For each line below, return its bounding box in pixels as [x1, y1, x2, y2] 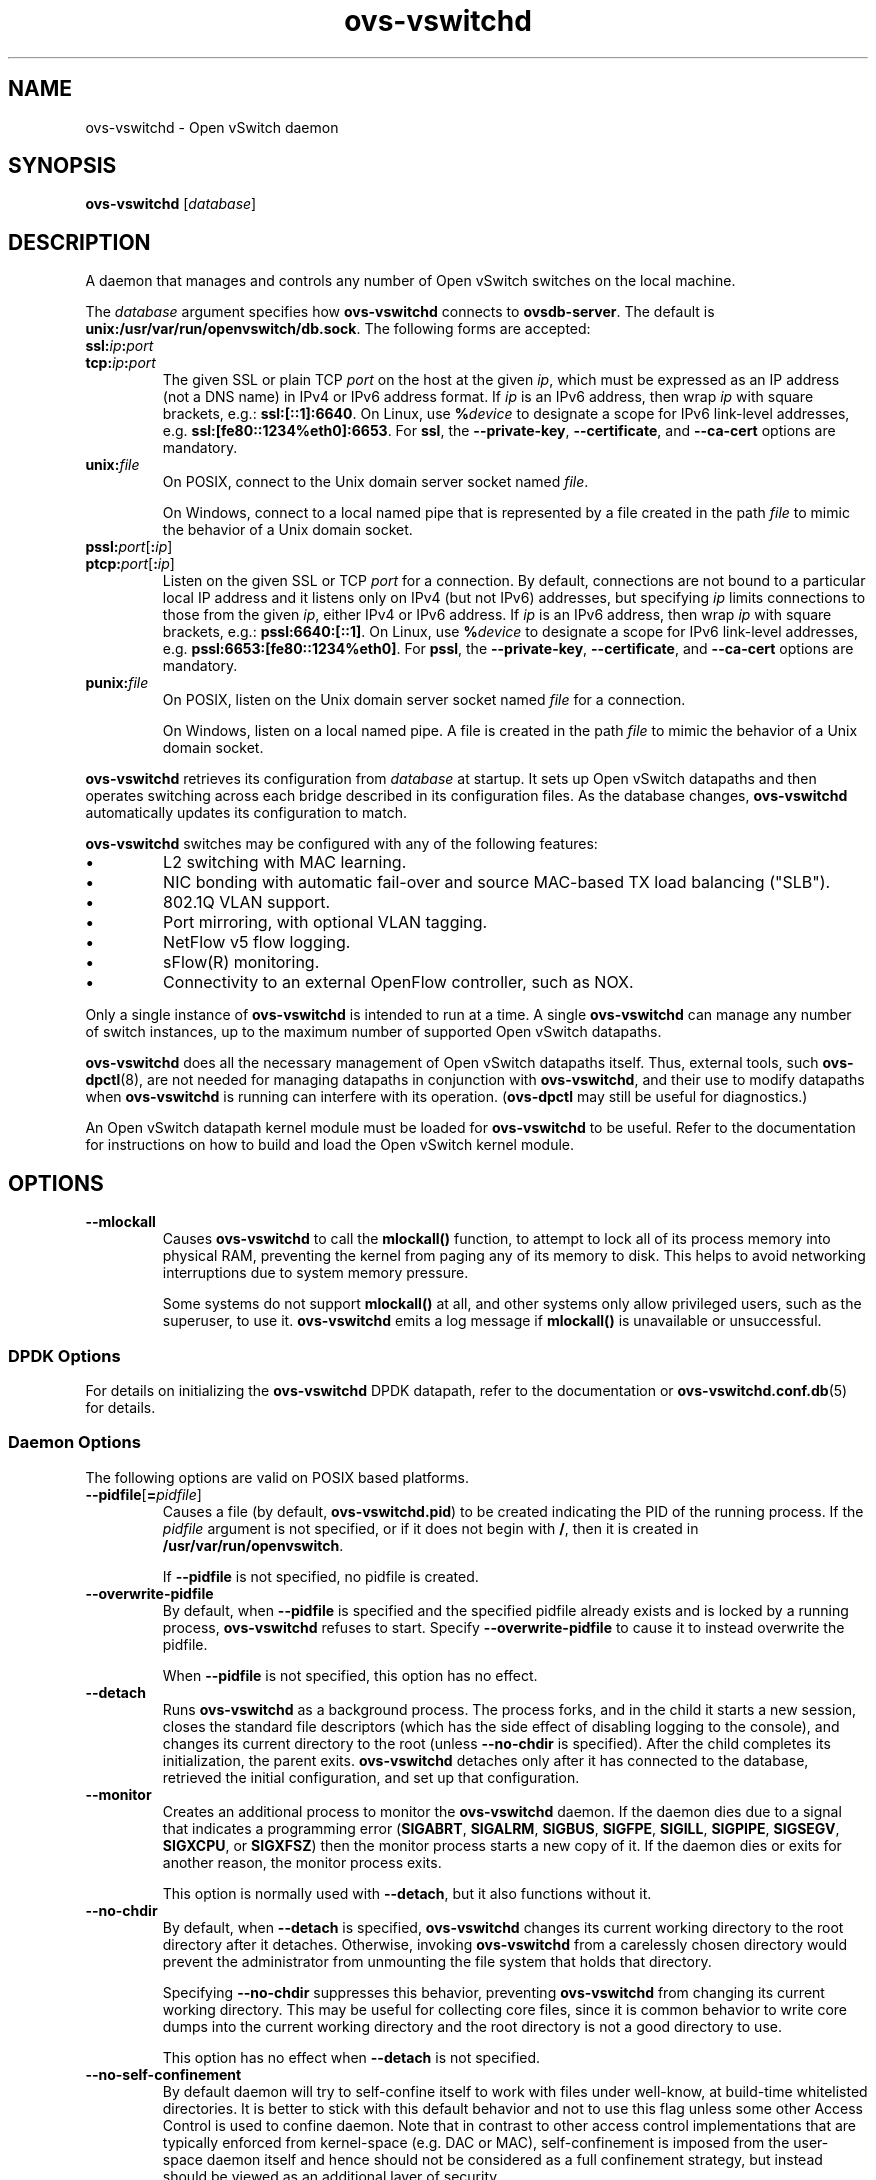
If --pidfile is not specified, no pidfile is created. [162, 1567, 479, 1585]
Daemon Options [8, 1432, 141, 1453]
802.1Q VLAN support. [163, 892, 331, 913]
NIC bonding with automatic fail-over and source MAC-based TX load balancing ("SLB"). [163, 872, 831, 893]
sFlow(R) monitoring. [163, 952, 320, 973]
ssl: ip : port [85, 337, 154, 355]
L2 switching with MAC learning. [163, 852, 407, 873]
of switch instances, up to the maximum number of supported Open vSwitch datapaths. [85, 1023, 662, 1041]
